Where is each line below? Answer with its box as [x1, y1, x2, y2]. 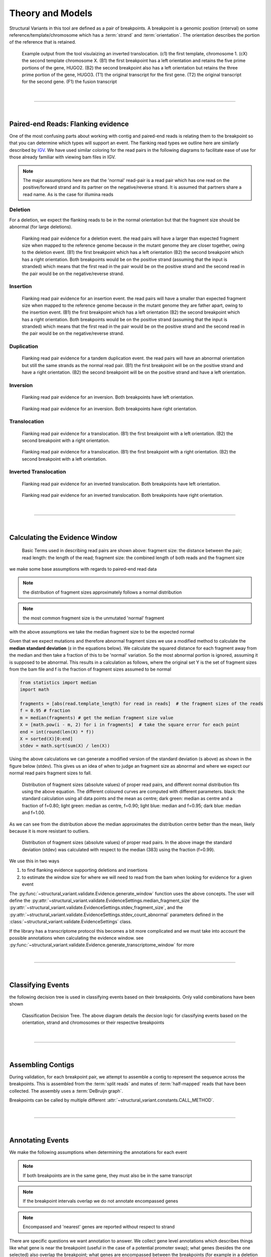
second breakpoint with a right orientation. [22, 437, 110, 443]
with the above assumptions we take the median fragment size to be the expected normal [9, 628, 195, 635]
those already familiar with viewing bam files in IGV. [9, 154, 116, 160]
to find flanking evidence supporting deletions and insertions [22, 867, 148, 873]
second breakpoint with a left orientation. [22, 456, 107, 462]
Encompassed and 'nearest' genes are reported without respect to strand [23, 1224, 175, 1230]
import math [20, 687, 50, 692]
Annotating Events [9, 1136, 69, 1144]
